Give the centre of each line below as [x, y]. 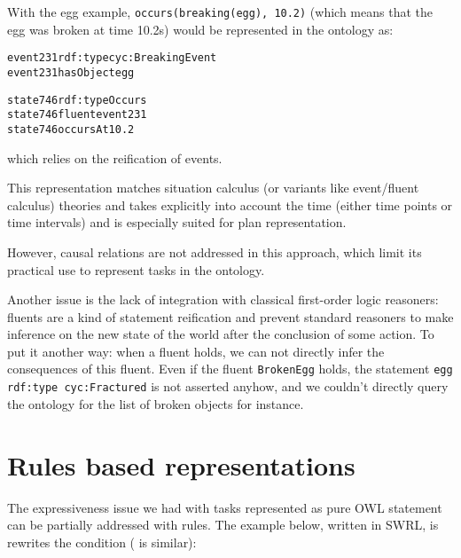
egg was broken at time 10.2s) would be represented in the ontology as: [200, 29]
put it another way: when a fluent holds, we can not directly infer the [196, 351]
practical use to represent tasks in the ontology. [136, 269]
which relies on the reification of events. [115, 157]
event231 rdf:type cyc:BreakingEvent [112, 58]
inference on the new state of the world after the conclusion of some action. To [221, 334]
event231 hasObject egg [71, 72]
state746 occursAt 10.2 [71, 129]
